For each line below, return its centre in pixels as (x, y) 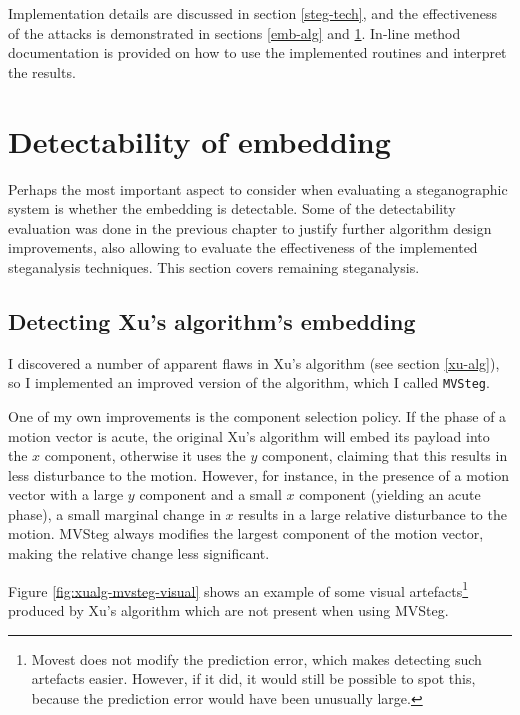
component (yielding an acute (390, 494)
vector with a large (66, 494)
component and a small (210, 494)
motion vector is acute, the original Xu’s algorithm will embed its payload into (249, 435)
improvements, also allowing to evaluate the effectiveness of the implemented (243, 247)
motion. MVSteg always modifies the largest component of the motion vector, (246, 533)
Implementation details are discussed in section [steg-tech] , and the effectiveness (253, 13)
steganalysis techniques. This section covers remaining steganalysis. (214, 266)
